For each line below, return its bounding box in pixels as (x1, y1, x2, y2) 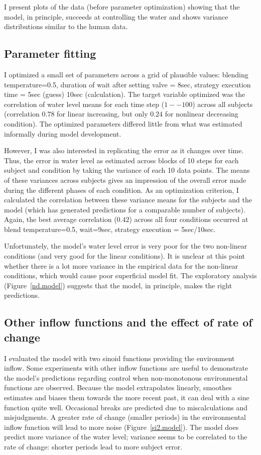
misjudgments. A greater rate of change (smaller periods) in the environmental (4, 412, 246, 422)
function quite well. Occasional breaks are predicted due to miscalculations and (4, 402, 247, 412)
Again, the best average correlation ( (4, 214, 117, 224)
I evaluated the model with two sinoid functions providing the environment (4, 353, 235, 363)
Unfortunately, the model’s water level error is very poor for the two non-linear (4, 241, 247, 251)
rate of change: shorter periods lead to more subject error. (4, 441, 183, 451)
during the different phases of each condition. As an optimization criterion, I (4, 184, 239, 195)
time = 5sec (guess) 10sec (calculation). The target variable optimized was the (4, 89, 245, 99)
